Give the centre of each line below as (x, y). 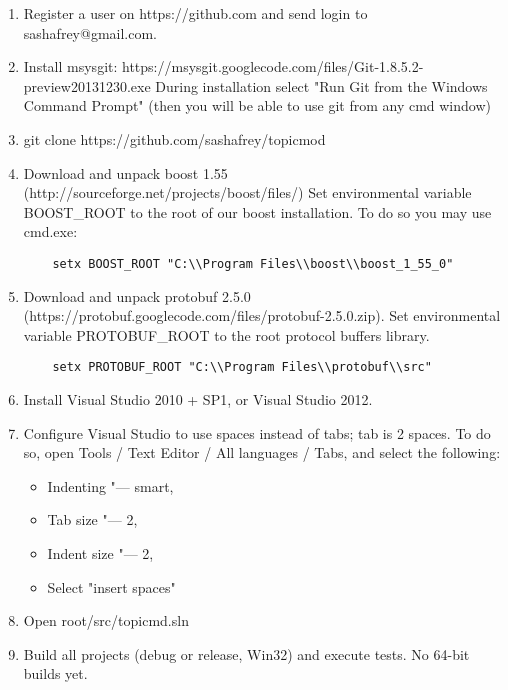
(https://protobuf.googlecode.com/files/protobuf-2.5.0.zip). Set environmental (262, 315)
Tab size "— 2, (92, 519)
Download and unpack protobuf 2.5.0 (137, 295)
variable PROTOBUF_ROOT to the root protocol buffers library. (226, 334)
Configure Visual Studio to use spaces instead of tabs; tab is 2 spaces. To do (257, 432)
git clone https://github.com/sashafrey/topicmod (174, 138)
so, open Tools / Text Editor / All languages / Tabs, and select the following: (262, 452)
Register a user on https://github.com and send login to (195, 13)
